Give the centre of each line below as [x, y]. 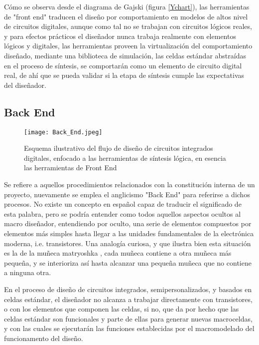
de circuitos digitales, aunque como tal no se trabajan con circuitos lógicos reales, [128, 26]
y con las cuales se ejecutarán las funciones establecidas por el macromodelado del [129, 328]
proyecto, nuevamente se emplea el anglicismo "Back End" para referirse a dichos [127, 194]
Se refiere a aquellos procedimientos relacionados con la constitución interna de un [129, 184]
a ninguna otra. [28, 272]
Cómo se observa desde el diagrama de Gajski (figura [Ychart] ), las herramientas [127, 6]
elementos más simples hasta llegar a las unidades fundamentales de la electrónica [129, 233]
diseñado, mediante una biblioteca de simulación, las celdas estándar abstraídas [125, 55]
